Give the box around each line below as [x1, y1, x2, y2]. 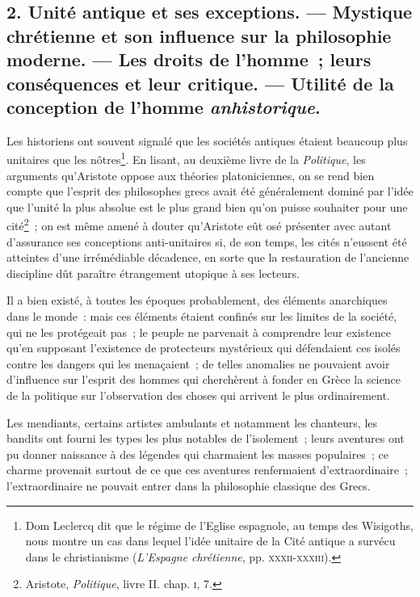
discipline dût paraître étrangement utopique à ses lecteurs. [6, 264, 300, 281]
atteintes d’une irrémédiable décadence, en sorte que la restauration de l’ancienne [6, 249, 409, 266]
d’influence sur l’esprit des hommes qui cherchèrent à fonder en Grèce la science [6, 371, 401, 388]
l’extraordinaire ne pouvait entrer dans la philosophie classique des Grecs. [6, 477, 371, 494]
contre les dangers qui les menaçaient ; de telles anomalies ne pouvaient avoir [6, 355, 390, 372]
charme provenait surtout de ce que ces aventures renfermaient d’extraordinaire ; [6, 461, 408, 478]
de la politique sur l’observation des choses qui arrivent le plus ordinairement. [6, 386, 390, 403]
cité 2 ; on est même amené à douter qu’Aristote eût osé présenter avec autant [6, 215, 392, 234]
